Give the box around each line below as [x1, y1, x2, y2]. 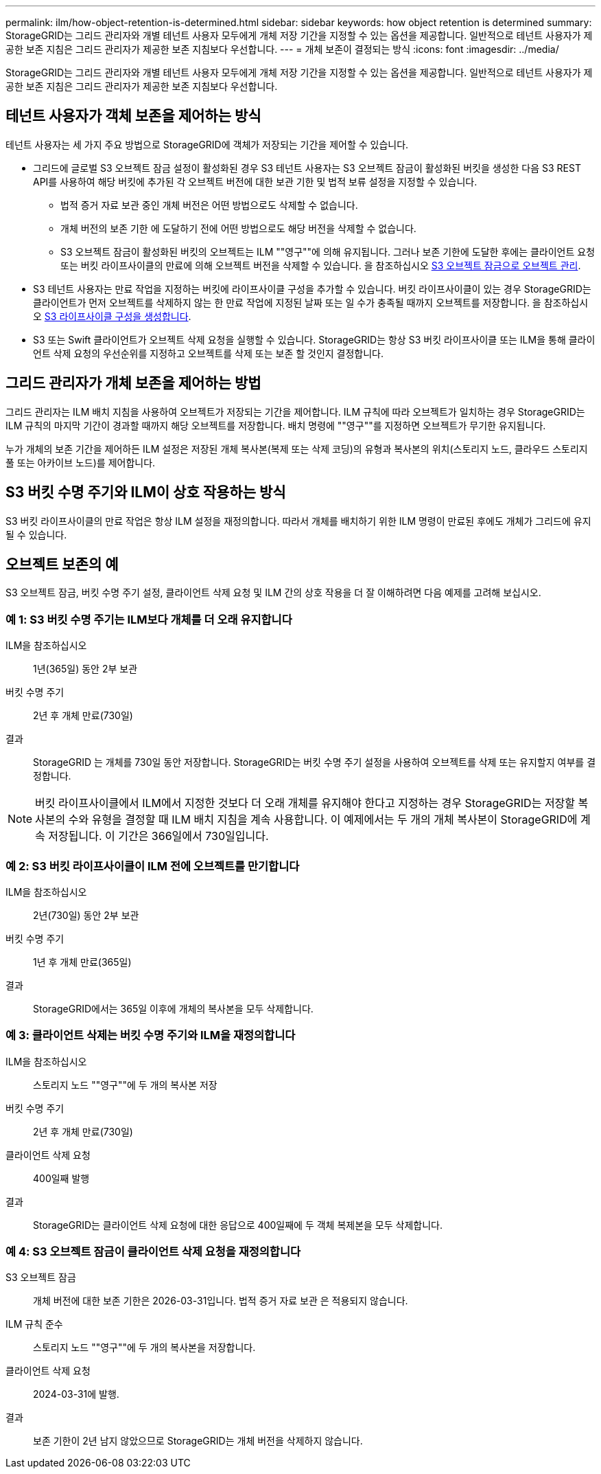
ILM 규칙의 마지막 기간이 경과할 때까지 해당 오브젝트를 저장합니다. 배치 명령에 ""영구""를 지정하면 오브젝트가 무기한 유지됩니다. [5, 419, 546, 431]
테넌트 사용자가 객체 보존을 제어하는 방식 [5, 107, 261, 125]
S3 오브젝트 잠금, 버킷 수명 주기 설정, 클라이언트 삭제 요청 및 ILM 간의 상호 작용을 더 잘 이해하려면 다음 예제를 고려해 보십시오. [5, 587, 541, 599]
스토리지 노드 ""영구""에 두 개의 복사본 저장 [33, 1078, 217, 1091]
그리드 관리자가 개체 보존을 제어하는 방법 [5, 374, 261, 392]
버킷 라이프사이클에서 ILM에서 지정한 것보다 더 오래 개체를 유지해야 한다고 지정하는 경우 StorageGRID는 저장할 [35, 796, 576, 810]
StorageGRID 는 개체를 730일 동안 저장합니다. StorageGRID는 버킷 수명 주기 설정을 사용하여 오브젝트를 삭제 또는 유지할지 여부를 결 [33, 756, 596, 769]
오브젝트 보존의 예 [5, 555, 119, 573]
